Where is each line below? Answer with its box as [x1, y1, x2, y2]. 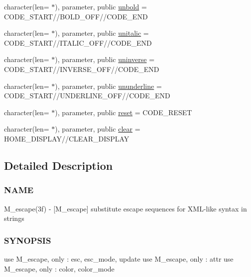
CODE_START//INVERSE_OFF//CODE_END [4, 64, 159, 74]
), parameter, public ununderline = [55, 80, 162, 91]
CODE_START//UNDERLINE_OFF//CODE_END [4, 90, 170, 101]
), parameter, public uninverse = [55, 54, 155, 65]
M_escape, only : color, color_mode [4, 263, 115, 274]
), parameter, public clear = [55, 124, 140, 134]
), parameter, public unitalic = [55, 28, 149, 38]
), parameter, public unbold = [55, 1, 147, 11]
